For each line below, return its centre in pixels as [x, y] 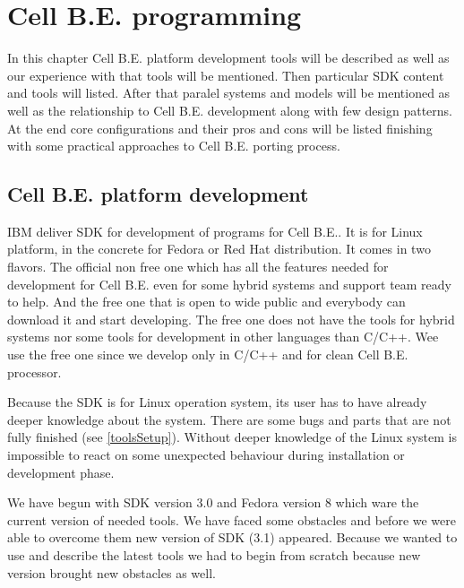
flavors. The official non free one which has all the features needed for [198, 267]
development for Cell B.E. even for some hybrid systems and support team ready [230, 284]
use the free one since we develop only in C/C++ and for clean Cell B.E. [208, 355]
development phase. [61, 472]
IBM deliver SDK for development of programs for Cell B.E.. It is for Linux [215, 231]
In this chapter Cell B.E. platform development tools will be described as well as [228, 58]
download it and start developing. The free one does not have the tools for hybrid [231, 319]
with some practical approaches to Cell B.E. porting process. [174, 146]
